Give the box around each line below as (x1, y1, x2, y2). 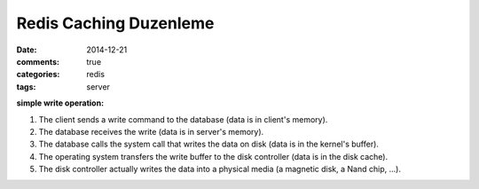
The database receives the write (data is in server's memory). (38, 126, 264, 137)
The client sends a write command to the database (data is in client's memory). (38, 114, 328, 124)
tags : (16, 81, 36, 92)
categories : (16, 69, 60, 80)
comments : (16, 56, 59, 67)
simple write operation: (16, 98, 105, 108)
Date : (16, 44, 37, 55)
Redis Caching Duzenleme (16, 13, 215, 33)
